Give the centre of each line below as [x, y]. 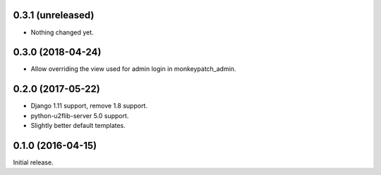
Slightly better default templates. [78, 126]
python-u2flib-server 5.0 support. [80, 115]
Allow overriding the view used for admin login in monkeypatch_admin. [133, 69]
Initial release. [33, 162]
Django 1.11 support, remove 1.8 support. [89, 106]
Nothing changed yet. [62, 32]
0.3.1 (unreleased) [54, 15]
